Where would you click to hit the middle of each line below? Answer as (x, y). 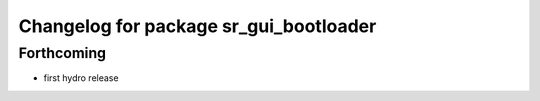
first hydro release (81, 78)
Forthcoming (62, 53)
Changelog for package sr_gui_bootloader (197, 26)
